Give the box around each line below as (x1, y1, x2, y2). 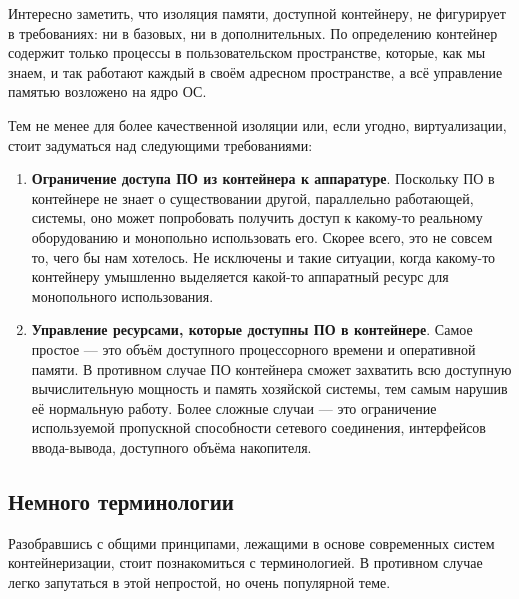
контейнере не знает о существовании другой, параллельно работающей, (31, 187, 474, 208)
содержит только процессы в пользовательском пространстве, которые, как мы (8, 42, 486, 63)
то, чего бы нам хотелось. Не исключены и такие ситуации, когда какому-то (31, 246, 496, 267)
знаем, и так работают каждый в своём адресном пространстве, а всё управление (8, 61, 503, 82)
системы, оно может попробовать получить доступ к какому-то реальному (31, 207, 483, 228)
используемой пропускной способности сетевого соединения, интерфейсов (31, 417, 486, 438)
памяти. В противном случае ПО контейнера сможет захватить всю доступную (31, 358, 512, 379)
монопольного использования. (31, 285, 214, 306)
